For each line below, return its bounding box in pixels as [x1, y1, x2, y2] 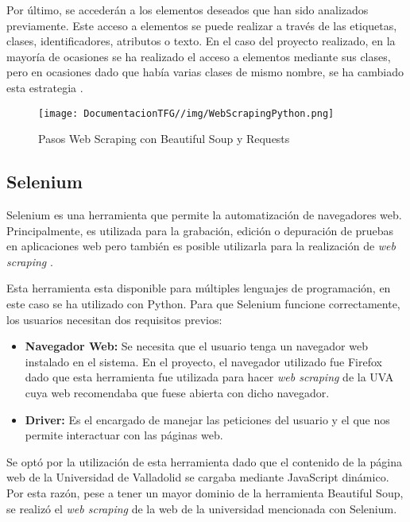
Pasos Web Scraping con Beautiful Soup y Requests [38, 130, 290, 147]
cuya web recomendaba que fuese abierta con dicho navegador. [25, 384, 330, 400]
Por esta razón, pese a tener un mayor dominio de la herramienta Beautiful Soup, [6, 484, 404, 501]
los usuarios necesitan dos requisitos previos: [6, 311, 222, 327]
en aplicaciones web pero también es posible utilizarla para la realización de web [6, 238, 396, 254]
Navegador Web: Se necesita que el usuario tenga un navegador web [25, 338, 368, 354]
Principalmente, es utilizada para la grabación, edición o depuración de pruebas [6, 222, 394, 238]
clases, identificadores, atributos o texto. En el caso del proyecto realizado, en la [6, 33, 396, 49]
